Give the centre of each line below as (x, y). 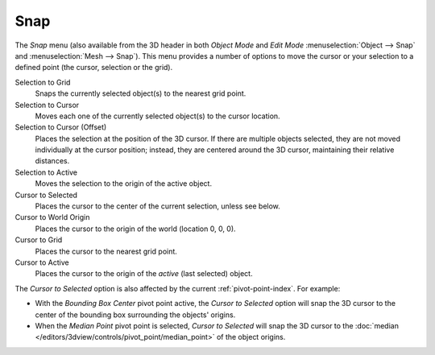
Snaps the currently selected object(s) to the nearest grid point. (141, 93)
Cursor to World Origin (52, 217)
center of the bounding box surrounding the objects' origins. (135, 315)
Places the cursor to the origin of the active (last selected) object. (144, 274)
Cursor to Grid (39, 240)
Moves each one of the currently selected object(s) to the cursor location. (158, 116)
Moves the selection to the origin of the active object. (124, 184)
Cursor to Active (42, 262)
